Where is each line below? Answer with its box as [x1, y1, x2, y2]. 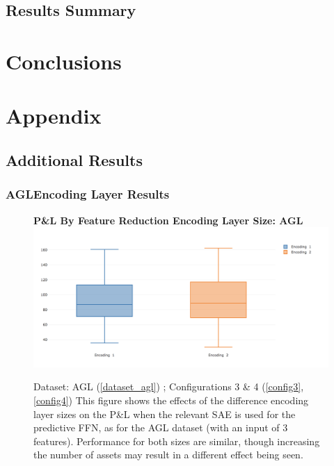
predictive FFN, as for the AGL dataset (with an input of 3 [33, 420, 288, 435]
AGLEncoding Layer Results [6, 185, 170, 203]
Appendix [6, 101, 102, 130]
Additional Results [6, 149, 143, 170]
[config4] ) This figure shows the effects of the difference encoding [33, 392, 309, 407]
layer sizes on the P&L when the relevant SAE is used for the [33, 406, 296, 421]
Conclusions [6, 47, 122, 75]
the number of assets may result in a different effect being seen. [33, 447, 303, 462]
